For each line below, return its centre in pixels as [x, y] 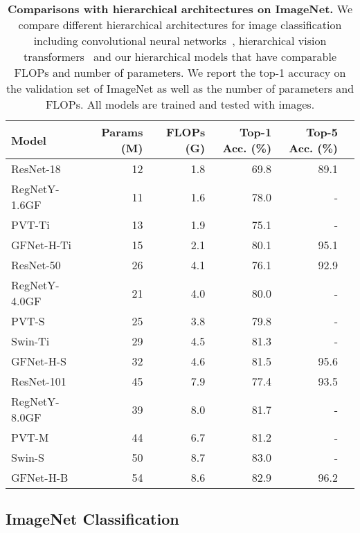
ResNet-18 [36, 169]
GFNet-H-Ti [41, 245]
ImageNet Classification [92, 519]
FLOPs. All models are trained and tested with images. [180, 104]
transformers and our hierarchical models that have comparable [180, 56]
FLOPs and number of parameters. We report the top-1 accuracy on [180, 72]
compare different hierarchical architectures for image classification [180, 25]
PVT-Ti [30, 225]
